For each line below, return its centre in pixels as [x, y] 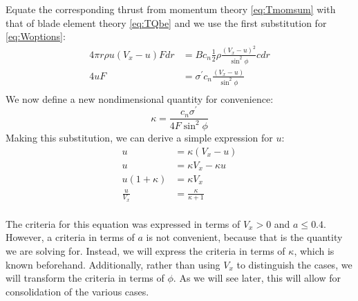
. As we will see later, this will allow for [257, 278]
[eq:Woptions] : [36, 36]
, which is [314, 251]
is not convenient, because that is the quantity [244, 237]
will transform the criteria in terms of [85, 278]
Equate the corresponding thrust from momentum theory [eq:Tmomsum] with [171, 9]
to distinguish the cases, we [294, 264]
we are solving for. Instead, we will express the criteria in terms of [145, 251]
